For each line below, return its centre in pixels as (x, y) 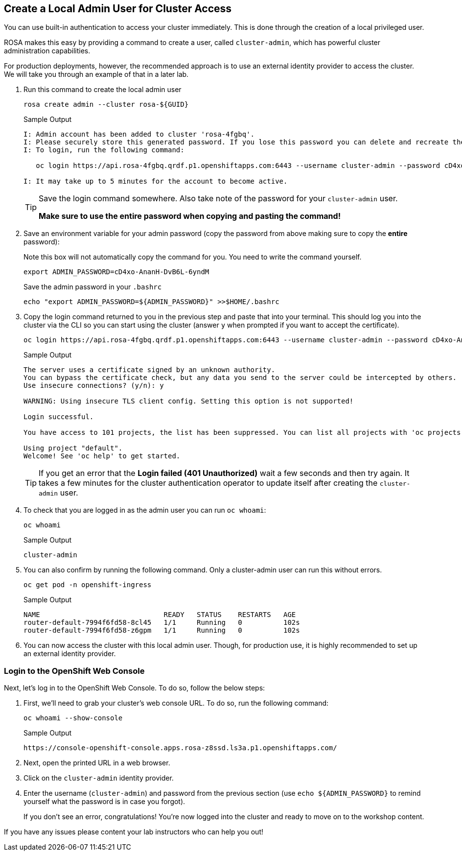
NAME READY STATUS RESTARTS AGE (160, 615)
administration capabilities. (47, 51)
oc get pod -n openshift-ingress (88, 585)
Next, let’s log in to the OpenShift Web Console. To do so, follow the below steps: (135, 688)
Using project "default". (73, 448)
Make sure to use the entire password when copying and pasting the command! (190, 216)
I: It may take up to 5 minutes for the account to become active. (156, 181)
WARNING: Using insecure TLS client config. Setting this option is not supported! (189, 401)
